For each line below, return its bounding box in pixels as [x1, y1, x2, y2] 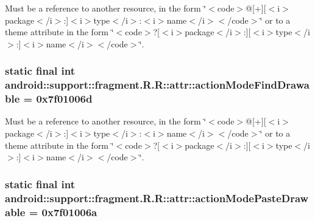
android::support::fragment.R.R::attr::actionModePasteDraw [5, 190, 309, 205]
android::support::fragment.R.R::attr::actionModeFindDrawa [5, 77, 310, 92]
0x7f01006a [41, 204, 97, 219]
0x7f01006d [36, 91, 93, 106]
